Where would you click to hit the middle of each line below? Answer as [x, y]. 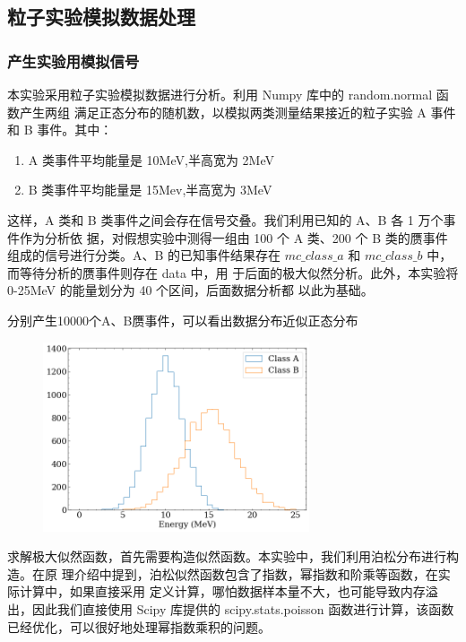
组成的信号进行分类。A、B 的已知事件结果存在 [144, 255]
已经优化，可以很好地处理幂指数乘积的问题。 [139, 626]
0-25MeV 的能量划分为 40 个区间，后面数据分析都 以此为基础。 [190, 290]
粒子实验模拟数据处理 [101, 17]
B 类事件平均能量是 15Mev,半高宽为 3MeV [150, 190]
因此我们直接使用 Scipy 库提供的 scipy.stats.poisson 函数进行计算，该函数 [243, 609]
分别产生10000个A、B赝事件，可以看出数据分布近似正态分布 [183, 320]
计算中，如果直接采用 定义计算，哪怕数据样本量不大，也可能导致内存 [222, 591]
